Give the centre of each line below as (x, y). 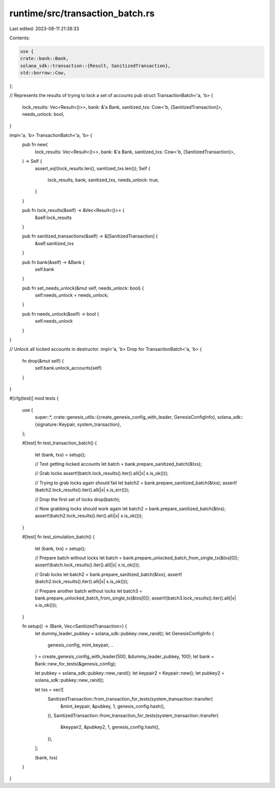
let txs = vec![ (49, 689)
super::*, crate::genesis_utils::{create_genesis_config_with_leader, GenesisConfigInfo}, (126, 417)
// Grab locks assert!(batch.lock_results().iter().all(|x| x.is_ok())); (102, 473)
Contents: (20, 38)
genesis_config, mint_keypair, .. (81, 645)
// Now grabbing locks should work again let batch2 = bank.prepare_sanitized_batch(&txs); (130, 509)
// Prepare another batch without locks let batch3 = (89, 591)
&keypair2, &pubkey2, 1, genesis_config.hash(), (110, 727)
